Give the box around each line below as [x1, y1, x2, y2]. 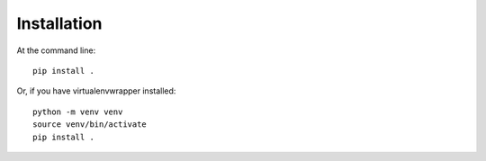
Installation [16, 13, 103, 33]
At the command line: [16, 45, 96, 56]
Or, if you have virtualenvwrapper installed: [16, 85, 176, 96]
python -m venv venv [32, 106, 123, 117]
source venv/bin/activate [32, 120, 148, 130]
